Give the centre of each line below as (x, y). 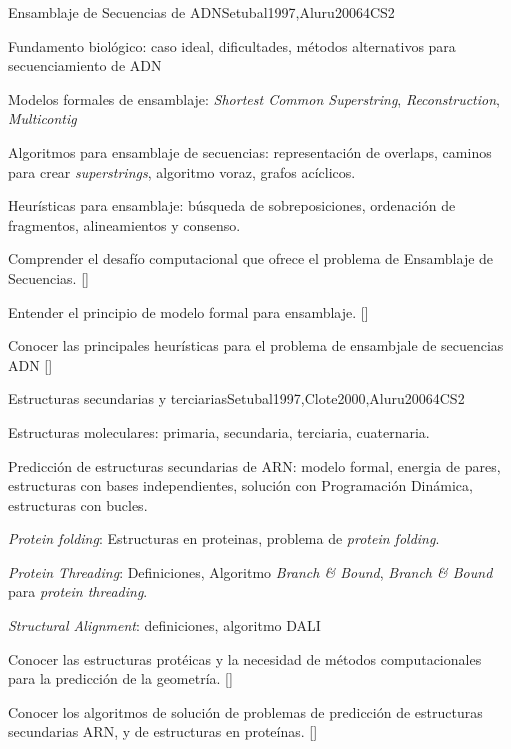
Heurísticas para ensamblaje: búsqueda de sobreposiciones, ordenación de (232, 205)
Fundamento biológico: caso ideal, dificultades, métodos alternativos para (232, 45)
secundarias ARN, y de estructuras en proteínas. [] (163, 731)
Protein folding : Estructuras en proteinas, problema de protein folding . (224, 538)
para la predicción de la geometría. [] (120, 678)
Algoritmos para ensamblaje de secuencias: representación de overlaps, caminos (250, 151)
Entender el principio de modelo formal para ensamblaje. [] (188, 311)
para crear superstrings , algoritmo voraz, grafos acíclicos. (182, 171)
